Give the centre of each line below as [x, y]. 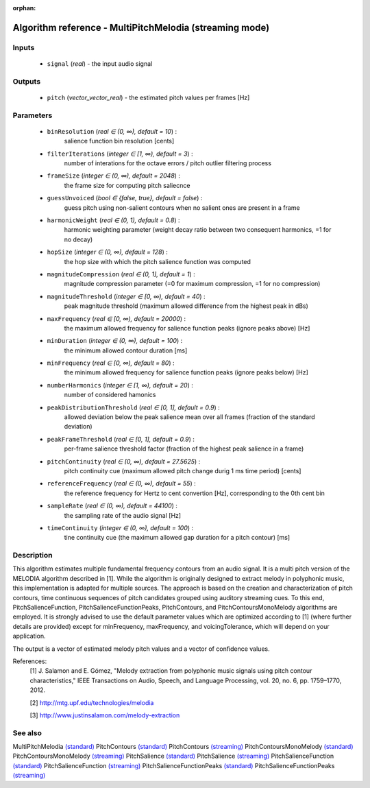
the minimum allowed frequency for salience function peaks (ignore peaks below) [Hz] [186, 372]
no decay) [78, 239]
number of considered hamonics [110, 395]
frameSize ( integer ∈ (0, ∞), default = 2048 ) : [114, 176]
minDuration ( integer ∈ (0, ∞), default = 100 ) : [115, 341]
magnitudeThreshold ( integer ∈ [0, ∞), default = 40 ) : [126, 296]
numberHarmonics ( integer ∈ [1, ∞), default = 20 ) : [120, 385]
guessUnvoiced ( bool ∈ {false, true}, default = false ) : [125, 198]
